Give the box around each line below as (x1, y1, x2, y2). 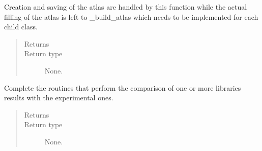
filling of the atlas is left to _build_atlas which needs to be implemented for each (4, 11, 258, 22)
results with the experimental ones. (4, 92, 113, 103)
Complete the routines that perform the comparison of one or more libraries (4, 82, 241, 93)
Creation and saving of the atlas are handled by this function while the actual (4, 2, 247, 12)
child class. (4, 21, 38, 32)
